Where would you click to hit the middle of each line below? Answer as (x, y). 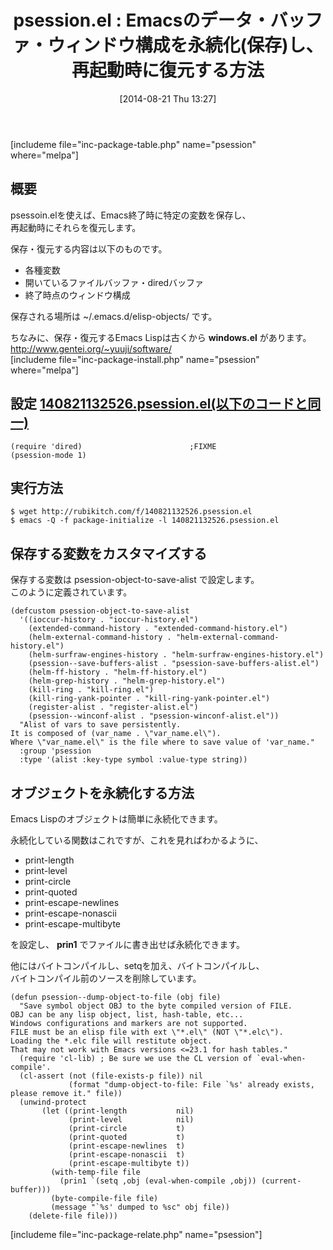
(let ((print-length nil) (118, 1111)
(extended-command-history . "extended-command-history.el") (158, 629)
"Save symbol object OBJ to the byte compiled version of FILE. (156, 1006)
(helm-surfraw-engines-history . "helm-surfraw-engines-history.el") (176, 655)
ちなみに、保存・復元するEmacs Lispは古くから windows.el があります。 (161, 337)
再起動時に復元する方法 (168, 70)
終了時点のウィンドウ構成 (77, 295)
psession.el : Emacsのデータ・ (142, 20)
